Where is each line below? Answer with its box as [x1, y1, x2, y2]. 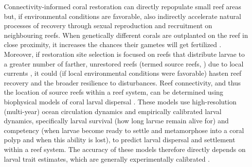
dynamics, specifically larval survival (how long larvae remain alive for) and [4, 116, 229, 126]
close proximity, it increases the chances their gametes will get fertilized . [4, 39, 221, 50]
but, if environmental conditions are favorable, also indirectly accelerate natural [4, 11, 241, 21]
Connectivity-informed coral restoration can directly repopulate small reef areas [4, 1, 241, 11]
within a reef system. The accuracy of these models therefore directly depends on [4, 144, 246, 154]
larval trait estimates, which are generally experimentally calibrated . [4, 153, 210, 164]
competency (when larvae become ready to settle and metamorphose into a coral [4, 125, 244, 135]
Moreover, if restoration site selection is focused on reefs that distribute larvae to [4, 49, 245, 59]
